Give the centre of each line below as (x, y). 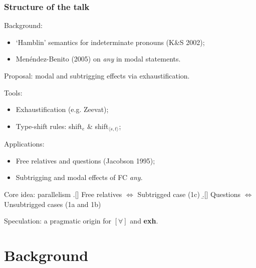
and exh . (144, 221)
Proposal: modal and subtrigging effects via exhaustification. (97, 75)
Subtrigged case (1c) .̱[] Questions (189, 194)
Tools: (13, 92)
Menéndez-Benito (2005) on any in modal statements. (98, 59)
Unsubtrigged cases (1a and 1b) (53, 204)
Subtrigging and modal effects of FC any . (79, 177)
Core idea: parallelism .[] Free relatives (63, 194)
